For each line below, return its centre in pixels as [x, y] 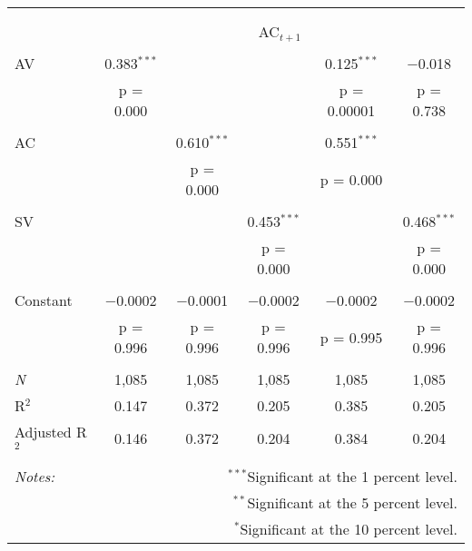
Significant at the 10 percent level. [349, 528]
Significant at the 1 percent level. [352, 476]
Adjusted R [51, 432]
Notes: [35, 476]
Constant [44, 300]
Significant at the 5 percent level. [352, 502]
